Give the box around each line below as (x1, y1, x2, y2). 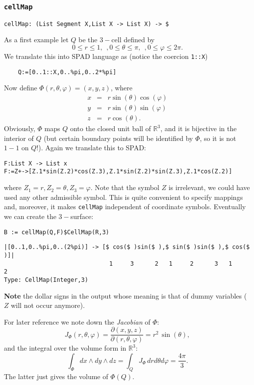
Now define (4, 82, 37, 93)
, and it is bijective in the (160, 123, 237, 134)
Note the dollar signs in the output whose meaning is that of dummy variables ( (4, 290, 247, 301)
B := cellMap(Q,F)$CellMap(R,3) (4, 228, 109, 236)
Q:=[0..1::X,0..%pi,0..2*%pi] (18, 68, 117, 76)
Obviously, (4, 123, 35, 134)
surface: (70, 211, 94, 221)
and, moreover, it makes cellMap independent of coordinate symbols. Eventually (4, 201, 246, 212)
